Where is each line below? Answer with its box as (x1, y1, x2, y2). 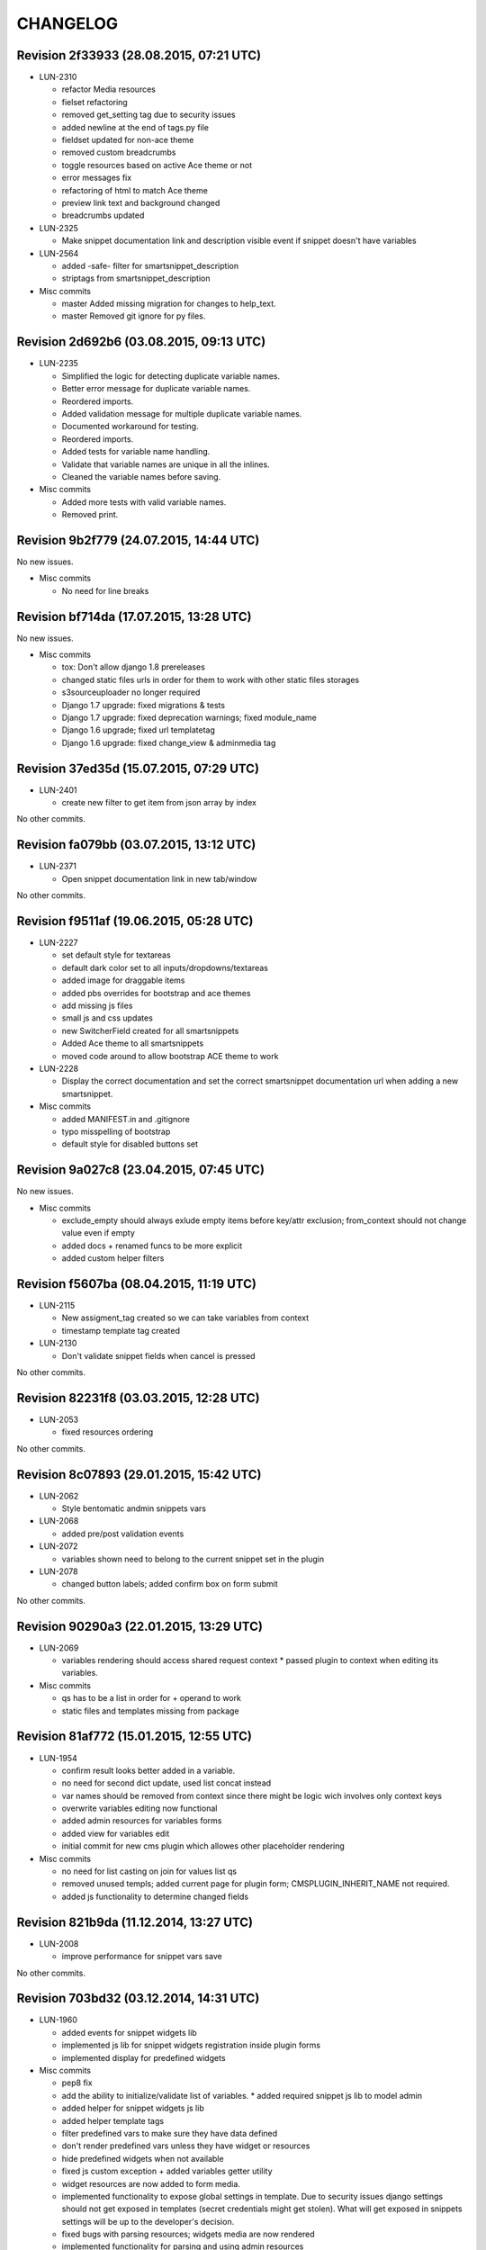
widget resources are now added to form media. (61, 2178, 240, 2189)
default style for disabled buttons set (61, 1138, 198, 1149)
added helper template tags (61, 2115, 165, 2126)
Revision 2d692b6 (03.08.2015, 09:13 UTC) (16, 334, 266, 350)
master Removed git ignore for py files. (61, 310, 206, 321)
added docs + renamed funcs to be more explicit (61, 1240, 243, 1251)
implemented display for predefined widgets (61, 2052, 226, 2063)
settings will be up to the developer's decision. (61, 2216, 235, 2227)
